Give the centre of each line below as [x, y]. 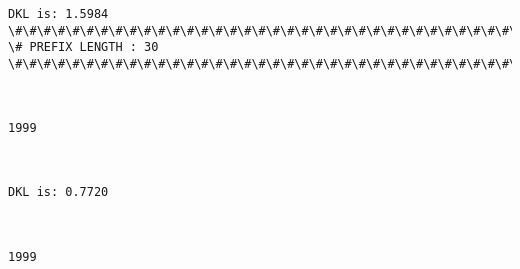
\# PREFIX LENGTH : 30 [83, 47]
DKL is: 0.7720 [58, 192]
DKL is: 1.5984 [58, 14]
